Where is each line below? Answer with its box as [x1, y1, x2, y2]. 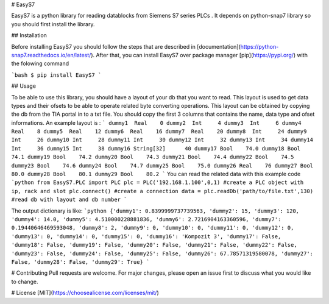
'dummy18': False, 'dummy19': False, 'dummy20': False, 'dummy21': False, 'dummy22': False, [11, 241, 298, 249]
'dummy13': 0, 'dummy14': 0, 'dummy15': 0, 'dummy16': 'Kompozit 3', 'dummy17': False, [11, 233, 281, 240]
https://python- [240, 43, 279, 50]
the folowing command [11, 60, 69, 67]
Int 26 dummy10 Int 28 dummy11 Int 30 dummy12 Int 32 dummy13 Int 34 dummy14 [11, 136, 314, 143]
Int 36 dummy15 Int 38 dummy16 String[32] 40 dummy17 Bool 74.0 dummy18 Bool [11, 145, 301, 152]
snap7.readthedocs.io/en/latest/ [11, 51, 91, 58]
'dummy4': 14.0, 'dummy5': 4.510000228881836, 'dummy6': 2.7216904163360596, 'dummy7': [11, 216, 281, 222]
